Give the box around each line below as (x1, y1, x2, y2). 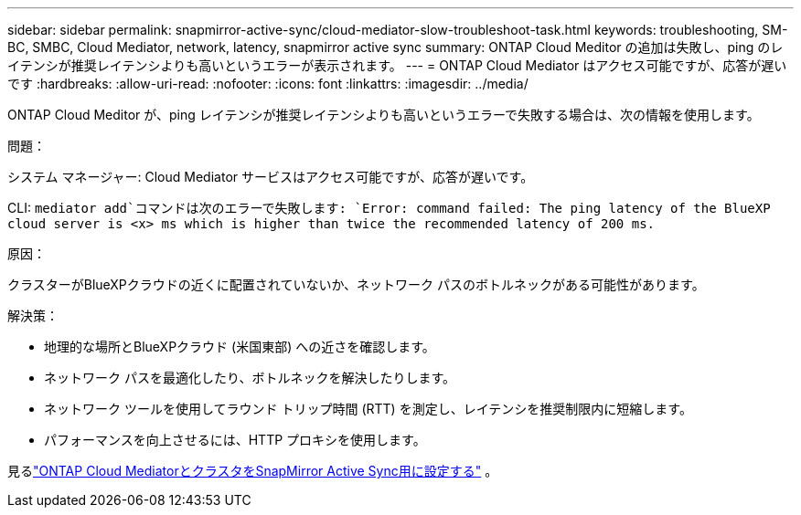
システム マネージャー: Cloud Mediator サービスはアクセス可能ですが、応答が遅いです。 (7, 169, 534, 184)
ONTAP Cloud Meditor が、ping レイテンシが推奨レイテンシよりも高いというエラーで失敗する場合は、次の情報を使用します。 (7, 107, 760, 122)
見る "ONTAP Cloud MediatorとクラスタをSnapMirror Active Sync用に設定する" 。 (7, 463, 498, 478)
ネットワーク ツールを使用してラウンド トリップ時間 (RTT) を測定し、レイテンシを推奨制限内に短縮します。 (44, 401, 692, 416)
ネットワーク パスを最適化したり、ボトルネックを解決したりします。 (44, 370, 455, 385)
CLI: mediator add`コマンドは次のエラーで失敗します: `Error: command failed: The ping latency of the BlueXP (7, 200, 771, 215)
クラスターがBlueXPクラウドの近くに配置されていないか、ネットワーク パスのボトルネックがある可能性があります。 (7, 277, 705, 292)
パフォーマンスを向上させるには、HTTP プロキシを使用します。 (44, 432, 426, 447)
